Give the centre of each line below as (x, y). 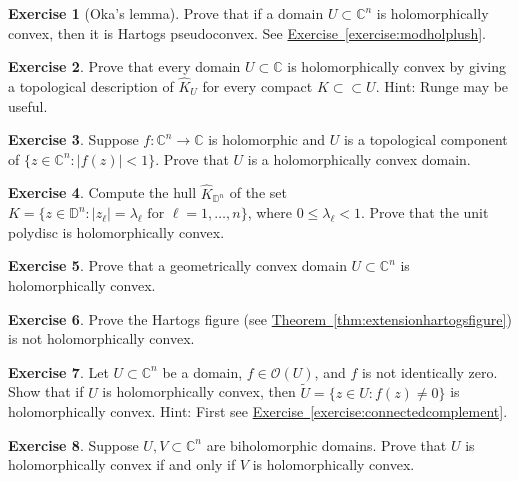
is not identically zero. (429, 371)
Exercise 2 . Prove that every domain (124, 66)
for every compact (257, 86)
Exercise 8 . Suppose (73, 444)
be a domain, (202, 371)
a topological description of (91, 86)
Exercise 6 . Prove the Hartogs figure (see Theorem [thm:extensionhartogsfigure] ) (260, 318)
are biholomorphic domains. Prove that (326, 444)
